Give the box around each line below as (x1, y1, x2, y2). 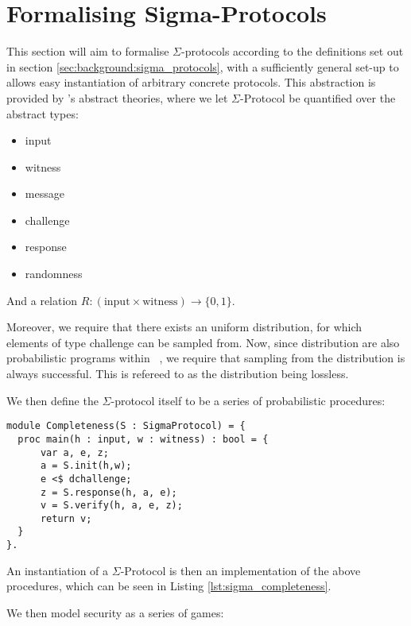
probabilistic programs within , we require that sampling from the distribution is (6, 350, 405, 366)
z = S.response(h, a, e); (40, 486, 177, 498)
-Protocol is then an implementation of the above (120, 562, 361, 578)
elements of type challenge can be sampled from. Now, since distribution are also (6, 334, 400, 350)
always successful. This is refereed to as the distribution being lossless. (6, 365, 349, 382)
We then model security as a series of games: (6, 604, 224, 620)
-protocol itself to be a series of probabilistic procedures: (111, 392, 386, 408)
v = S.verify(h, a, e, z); (40, 500, 183, 512)
